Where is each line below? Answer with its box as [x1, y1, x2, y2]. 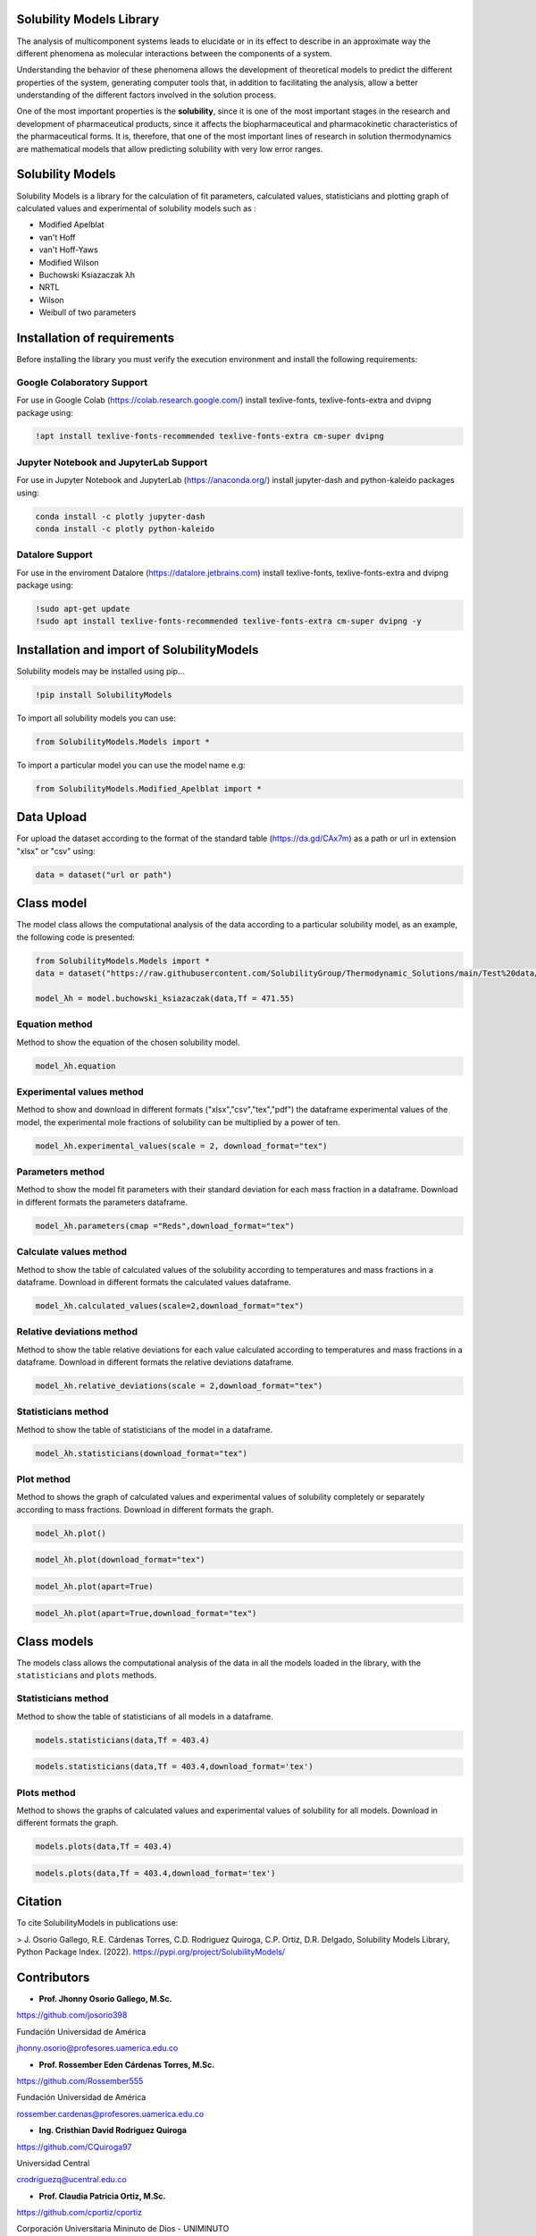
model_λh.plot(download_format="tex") [35, 1554, 205, 1565]
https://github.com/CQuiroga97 [16, 2141, 132, 2152]
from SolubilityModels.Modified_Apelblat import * [35, 783, 263, 793]
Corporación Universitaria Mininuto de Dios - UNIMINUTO [16, 2223, 230, 2234]
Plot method [16, 1473, 71, 1486]
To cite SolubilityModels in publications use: [16, 1918, 179, 1928]
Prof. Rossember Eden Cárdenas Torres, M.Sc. [38, 2059, 215, 2070]
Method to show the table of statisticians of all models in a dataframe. [16, 1711, 273, 1722]
